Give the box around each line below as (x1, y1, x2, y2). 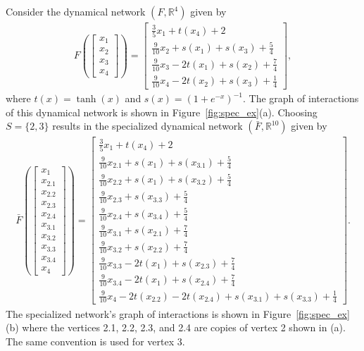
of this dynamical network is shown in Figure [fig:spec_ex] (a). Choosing (6, 104, 318, 119)
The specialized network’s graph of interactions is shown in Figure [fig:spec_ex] (6, 306, 350, 321)
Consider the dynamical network (6, 4, 146, 18)
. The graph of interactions (243, 91, 359, 106)
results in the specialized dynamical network (52, 118, 243, 133)
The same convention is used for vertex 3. (6, 333, 185, 348)
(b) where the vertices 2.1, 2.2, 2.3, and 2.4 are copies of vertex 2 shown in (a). (6, 320, 346, 335)
